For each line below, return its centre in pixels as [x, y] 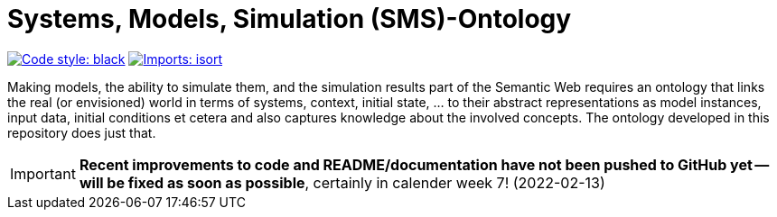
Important [43, 173]
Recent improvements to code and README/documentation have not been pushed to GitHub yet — [424, 164]
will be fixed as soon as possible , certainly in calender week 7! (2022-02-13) [342, 182]
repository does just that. [82, 132]
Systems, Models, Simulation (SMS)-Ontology [290, 19]
